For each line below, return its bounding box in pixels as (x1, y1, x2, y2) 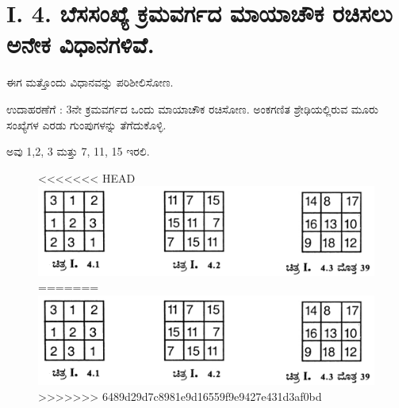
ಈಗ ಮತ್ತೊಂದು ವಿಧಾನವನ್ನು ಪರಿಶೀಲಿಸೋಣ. (6, 74, 174, 90)
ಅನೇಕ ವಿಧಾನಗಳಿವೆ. (6, 28, 155, 60)
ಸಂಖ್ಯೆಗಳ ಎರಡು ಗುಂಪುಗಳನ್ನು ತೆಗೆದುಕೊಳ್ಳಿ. (6, 116, 167, 133)
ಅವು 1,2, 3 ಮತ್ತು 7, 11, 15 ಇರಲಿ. (6, 143, 150, 160)
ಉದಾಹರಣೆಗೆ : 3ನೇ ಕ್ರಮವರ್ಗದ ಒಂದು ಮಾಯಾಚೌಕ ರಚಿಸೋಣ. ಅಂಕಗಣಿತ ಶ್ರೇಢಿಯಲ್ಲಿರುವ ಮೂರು (6, 100, 378, 117)
